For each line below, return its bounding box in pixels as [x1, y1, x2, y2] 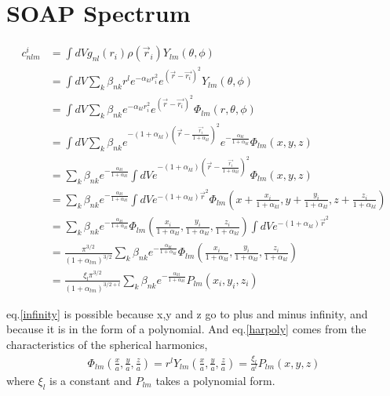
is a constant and [49, 372, 132, 389]
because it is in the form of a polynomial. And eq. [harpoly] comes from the [6, 321, 366, 337]
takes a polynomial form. [155, 372, 275, 389]
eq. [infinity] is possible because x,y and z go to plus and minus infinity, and [6, 305, 368, 322]
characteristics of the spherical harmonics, [6, 336, 208, 352]
